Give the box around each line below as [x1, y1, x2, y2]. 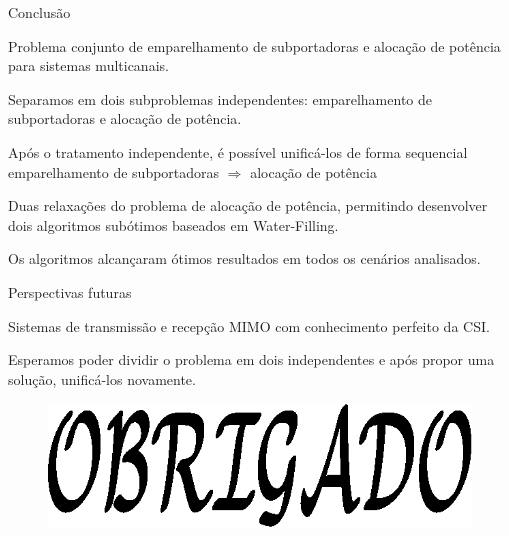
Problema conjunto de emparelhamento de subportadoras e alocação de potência [8, 35, 501, 56]
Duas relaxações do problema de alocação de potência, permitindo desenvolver [8, 195, 488, 216]
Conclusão [8, 2, 71, 22]
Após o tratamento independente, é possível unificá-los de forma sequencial [8, 141, 468, 162]
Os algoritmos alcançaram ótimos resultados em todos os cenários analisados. [8, 248, 481, 269]
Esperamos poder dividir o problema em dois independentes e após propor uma [8, 349, 495, 370]
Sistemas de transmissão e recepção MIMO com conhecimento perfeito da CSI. [8, 315, 490, 336]
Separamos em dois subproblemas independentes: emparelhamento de [8, 88, 432, 109]
